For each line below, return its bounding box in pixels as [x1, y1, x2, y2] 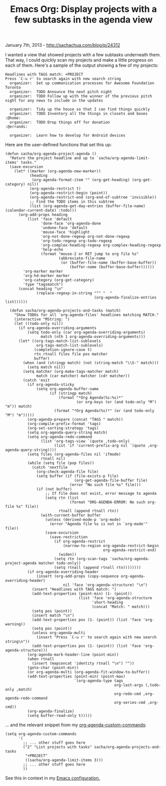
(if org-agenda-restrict [54, 539, 106, 544]
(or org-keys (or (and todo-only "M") [76, 400, 157, 405]
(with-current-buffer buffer [40, 513, 101, 518]
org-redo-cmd [114, 691, 141, 696]
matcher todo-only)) [38, 561, 81, 566]
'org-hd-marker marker [23, 273, 70, 278]
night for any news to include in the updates [5, 98, 103, 103]
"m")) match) [5, 404, 32, 409]
